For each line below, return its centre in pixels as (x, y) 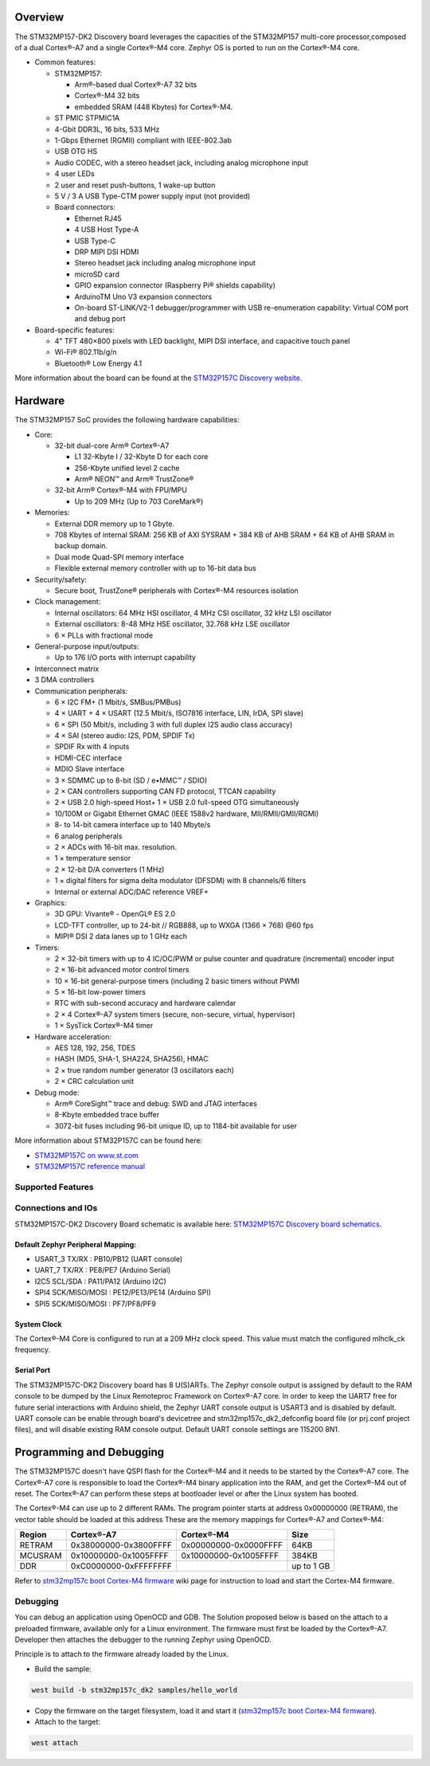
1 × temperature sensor (93, 858)
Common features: (65, 62)
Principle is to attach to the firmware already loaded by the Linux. (122, 1654)
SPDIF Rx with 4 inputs (92, 747)
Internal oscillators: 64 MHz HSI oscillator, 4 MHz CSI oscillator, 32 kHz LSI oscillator (193, 613)
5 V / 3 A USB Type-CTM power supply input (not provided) (152, 196)
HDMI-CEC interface (88, 758)
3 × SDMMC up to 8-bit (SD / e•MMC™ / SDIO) (131, 780)
